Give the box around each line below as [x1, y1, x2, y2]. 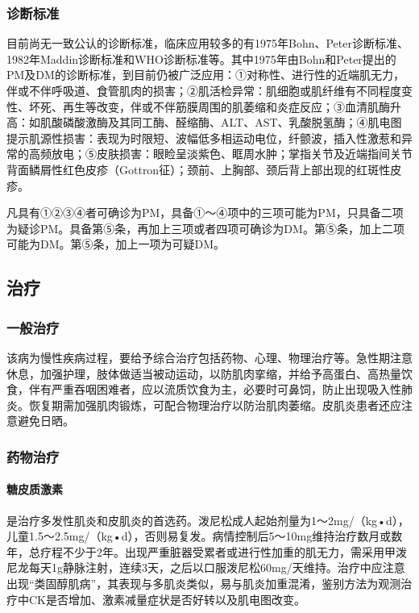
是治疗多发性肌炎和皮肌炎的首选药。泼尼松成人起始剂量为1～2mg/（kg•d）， [6, 511, 409, 528]
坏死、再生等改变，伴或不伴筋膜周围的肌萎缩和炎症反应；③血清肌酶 [28, 98, 390, 115]
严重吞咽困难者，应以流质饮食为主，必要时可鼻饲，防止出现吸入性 [51, 381, 401, 398]
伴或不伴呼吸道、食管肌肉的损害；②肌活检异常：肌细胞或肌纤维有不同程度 [6, 82, 401, 98]
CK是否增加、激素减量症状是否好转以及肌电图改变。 [28, 590, 305, 607]
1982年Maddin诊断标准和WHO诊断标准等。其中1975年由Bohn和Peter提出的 [6, 50, 396, 67]
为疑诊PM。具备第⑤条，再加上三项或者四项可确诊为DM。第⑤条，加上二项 [6, 219, 404, 236]
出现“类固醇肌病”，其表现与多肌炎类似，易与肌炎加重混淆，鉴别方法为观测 [6, 574, 401, 591]
